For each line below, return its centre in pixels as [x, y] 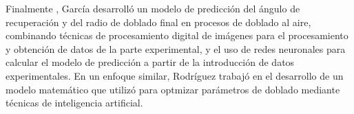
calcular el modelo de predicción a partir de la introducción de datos [150, 62]
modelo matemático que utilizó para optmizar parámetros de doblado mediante [173, 89]
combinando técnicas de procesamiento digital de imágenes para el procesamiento [177, 35]
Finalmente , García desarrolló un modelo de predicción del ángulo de [153, 8]
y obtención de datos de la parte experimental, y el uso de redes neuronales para [176, 48]
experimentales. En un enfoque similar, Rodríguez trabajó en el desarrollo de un [175, 75]
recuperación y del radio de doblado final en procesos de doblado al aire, [158, 22]
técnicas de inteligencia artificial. [74, 103]
